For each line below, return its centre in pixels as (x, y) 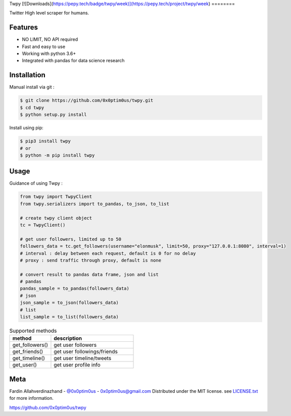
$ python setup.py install (53, 115)
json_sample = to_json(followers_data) (69, 303)
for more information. (32, 398)
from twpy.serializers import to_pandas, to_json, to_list (94, 204)
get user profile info (77, 365)
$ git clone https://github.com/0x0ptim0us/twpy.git (87, 100)
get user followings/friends (86, 352)
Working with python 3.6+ (49, 54)
